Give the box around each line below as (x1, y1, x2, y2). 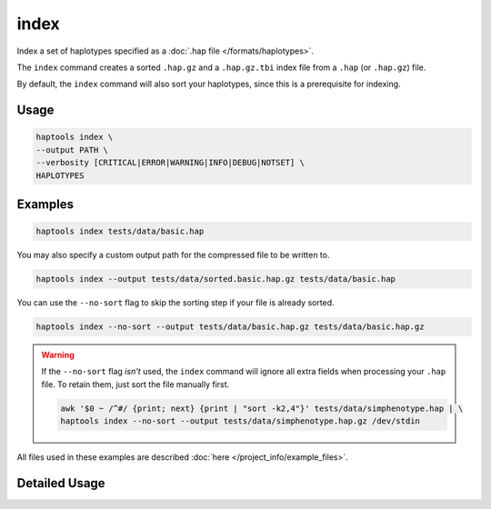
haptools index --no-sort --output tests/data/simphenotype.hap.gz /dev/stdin (60, 416, 420, 426)
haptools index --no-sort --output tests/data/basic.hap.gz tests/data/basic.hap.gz (35, 322, 425, 332)
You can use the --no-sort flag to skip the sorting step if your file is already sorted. (16, 297, 336, 308)
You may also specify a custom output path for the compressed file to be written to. (16, 250, 330, 261)
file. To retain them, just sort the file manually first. (41, 378, 230, 390)
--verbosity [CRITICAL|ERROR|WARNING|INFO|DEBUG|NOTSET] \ (35, 157, 305, 168)
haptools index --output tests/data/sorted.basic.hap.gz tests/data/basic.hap (35, 274, 396, 284)
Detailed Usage (16, 475, 105, 491)
